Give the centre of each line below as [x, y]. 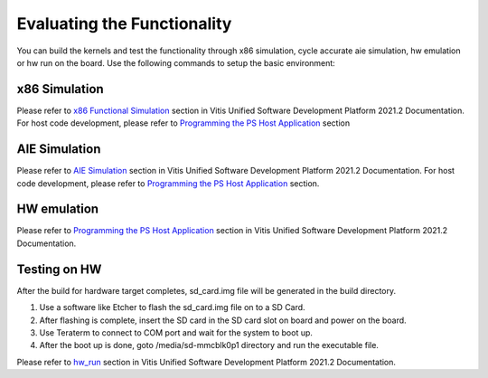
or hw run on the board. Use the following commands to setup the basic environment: [176, 62]
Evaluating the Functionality [124, 24]
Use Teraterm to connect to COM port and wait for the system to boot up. [176, 332]
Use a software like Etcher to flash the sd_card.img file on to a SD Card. [173, 307]
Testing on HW [59, 269]
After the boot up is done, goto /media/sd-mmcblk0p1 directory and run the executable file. [209, 345]
